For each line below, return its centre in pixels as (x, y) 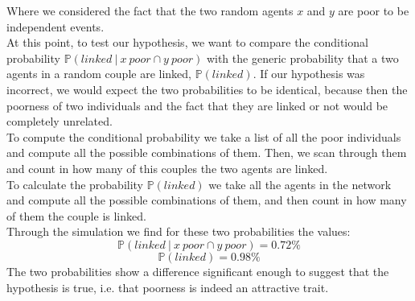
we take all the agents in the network (300, 184)
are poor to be (374, 10)
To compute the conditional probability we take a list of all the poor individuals (204, 136)
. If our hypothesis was (309, 74)
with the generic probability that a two (302, 58)
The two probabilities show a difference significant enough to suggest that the (198, 271)
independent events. (55, 26)
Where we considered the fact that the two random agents (150, 10)
